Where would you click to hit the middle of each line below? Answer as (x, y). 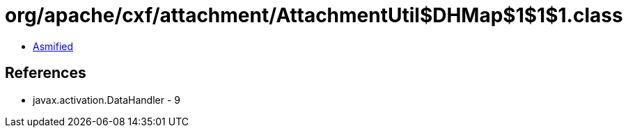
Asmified (53, 46)
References (46, 73)
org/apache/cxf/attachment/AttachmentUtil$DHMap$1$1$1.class (314, 15)
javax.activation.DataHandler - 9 (107, 100)
